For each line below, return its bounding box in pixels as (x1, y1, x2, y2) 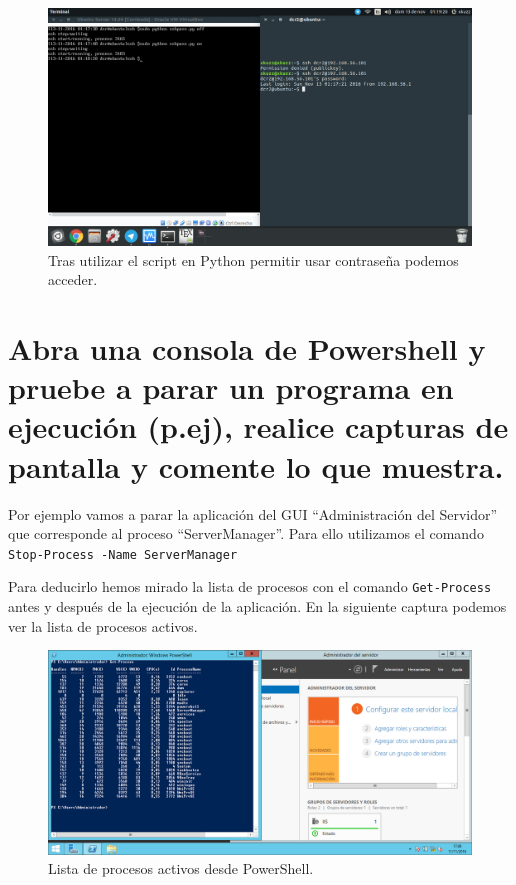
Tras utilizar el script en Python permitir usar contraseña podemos (48, 249, 459, 270)
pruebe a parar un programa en (8, 367, 454, 408)
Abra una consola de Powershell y (8, 328, 486, 369)
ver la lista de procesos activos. (8, 615, 198, 636)
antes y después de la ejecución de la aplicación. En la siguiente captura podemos (8, 596, 507, 617)
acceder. (48, 269, 98, 290)
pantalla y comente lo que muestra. (8, 445, 504, 486)
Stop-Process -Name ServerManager (8, 547, 238, 562)
